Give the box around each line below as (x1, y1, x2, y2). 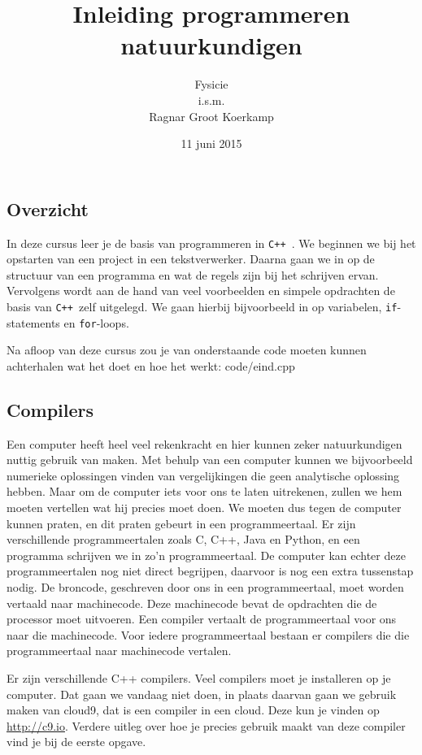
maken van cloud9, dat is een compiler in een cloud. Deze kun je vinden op (7, 701, 380, 718)
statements (7, 314, 60, 331)
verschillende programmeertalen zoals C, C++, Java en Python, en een (7, 531, 360, 548)
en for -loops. (63, 314, 129, 331)
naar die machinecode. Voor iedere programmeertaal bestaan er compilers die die (7, 626, 410, 643)
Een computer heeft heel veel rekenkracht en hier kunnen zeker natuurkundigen (7, 435, 402, 452)
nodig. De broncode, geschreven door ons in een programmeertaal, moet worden (7, 578, 404, 595)
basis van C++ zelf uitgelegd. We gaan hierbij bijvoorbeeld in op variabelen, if (7, 297, 398, 315)
